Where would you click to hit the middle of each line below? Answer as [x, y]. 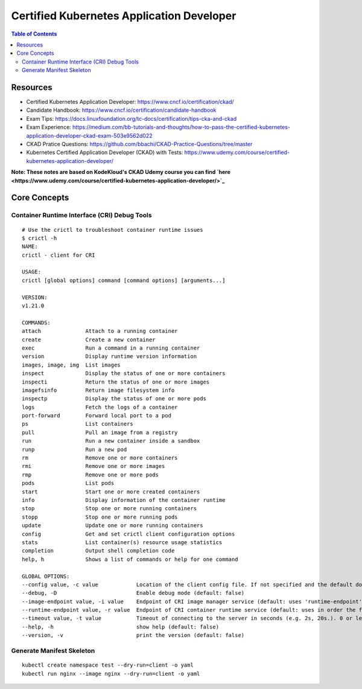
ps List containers [78, 424]
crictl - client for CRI [59, 255]
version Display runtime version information [110, 357]
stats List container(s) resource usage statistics [122, 542]
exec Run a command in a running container [111, 348]
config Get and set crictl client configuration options [129, 534]
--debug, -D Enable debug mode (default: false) [133, 593]
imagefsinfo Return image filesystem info [98, 390]
